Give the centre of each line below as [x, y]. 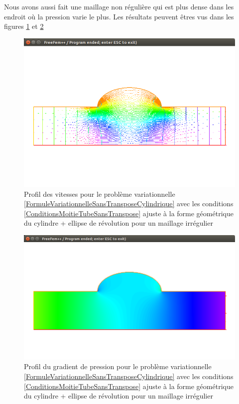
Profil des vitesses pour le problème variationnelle [100, 194]
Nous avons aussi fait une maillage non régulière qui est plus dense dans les [119, 6]
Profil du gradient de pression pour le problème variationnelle [118, 366]
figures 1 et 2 [24, 26]
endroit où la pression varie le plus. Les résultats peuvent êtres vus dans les [119, 16]
